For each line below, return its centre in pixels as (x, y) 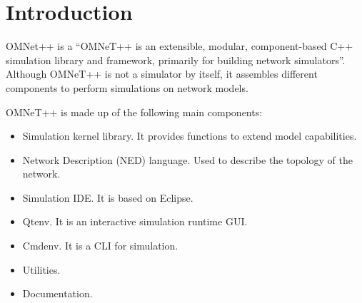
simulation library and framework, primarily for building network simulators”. (176, 60)
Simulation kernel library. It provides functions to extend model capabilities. (190, 136)
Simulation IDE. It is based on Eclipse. (108, 197)
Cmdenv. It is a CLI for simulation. (100, 246)
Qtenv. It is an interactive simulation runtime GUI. (135, 221)
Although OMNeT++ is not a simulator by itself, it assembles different (162, 74)
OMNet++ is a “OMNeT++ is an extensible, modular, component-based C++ (180, 46)
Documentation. (57, 293)
